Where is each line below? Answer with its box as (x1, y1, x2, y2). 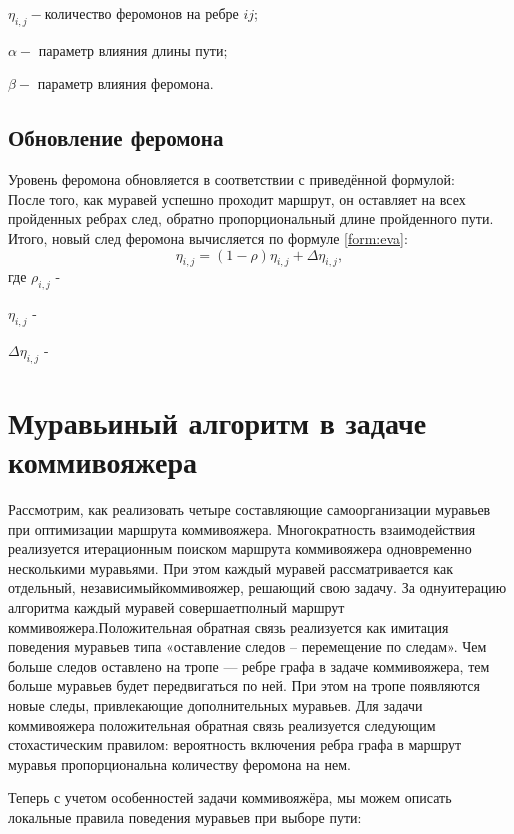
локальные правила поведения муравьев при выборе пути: (8, 806, 362, 827)
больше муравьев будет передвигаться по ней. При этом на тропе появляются (8, 675, 480, 696)
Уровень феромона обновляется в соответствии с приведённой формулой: (8, 169, 455, 190)
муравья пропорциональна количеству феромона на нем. (8, 753, 351, 774)
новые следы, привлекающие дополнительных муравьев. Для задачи (8, 695, 423, 715)
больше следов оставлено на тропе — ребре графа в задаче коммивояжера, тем (8, 655, 490, 676)
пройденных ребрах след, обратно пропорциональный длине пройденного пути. (8, 208, 494, 229)
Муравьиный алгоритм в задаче (8, 401, 427, 442)
